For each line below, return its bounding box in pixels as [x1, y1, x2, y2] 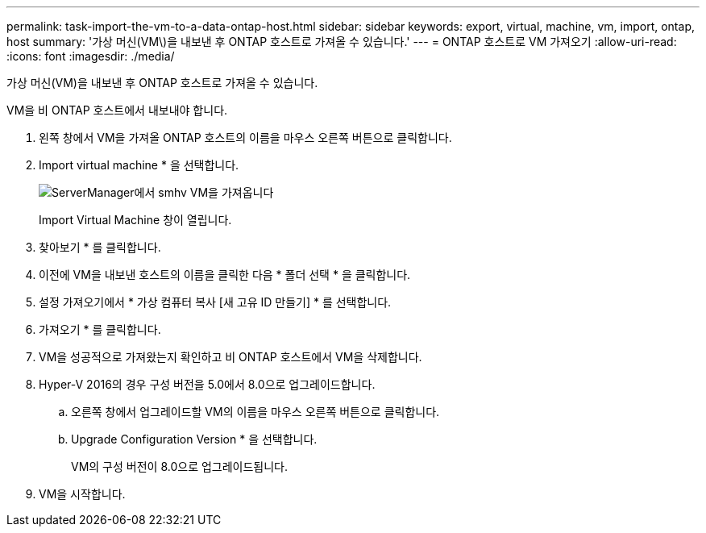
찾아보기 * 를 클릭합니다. [39, 240, 161, 254]
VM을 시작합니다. [39, 487, 126, 501]
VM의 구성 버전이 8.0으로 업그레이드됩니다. [71, 460, 289, 473]
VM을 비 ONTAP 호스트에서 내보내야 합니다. [6, 103, 228, 117]
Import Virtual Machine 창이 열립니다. [39, 213, 232, 227]
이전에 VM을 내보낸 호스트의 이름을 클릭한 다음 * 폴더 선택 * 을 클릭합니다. [39, 268, 411, 281]
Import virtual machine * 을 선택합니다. [39, 158, 239, 172]
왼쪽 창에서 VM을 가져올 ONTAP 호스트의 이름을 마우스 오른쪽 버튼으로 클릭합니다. [39, 131, 452, 144]
